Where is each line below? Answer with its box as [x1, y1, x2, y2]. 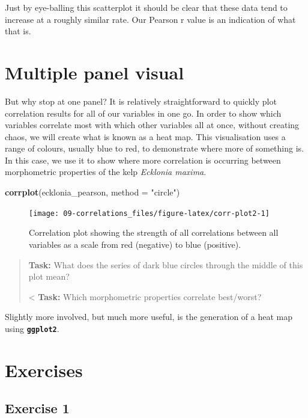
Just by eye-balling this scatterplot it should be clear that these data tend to [5, 1, 288, 13]
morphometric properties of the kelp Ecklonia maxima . [5, 165, 207, 178]
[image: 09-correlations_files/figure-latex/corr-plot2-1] [29, 209, 270, 218]
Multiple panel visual [5, 60, 184, 84]
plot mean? [28, 270, 70, 283]
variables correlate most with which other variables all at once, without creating [5, 118, 300, 131]
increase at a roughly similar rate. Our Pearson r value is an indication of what [5, 13, 296, 25]
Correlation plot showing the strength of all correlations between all [29, 226, 279, 239]
